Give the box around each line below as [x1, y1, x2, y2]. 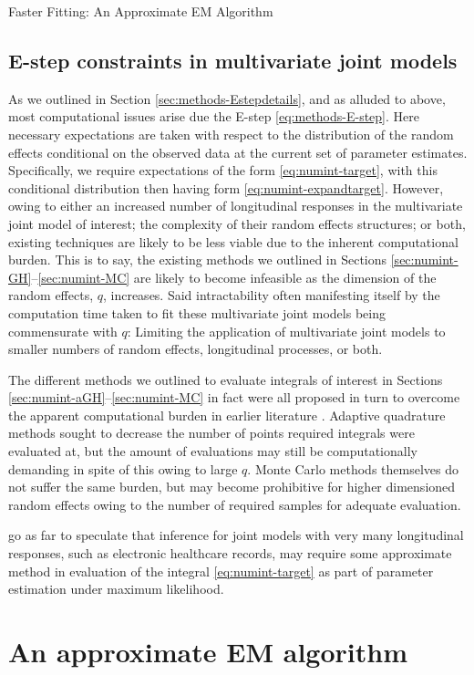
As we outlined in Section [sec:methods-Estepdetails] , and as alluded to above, [8, 88, 446, 108]
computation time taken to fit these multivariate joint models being [8, 303, 386, 322]
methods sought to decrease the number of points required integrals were [8, 423, 415, 442]
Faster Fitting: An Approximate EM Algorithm [8, 2, 273, 20]
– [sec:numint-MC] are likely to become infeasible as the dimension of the [31, 267, 437, 286]
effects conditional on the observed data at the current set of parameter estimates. [8, 142, 468, 161]
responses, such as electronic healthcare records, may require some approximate [8, 544, 452, 563]
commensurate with [8, 321, 118, 340]
